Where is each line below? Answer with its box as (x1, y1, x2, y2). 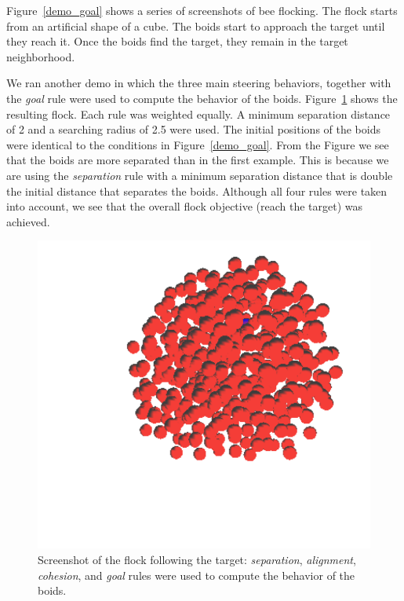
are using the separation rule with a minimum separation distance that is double (6, 167, 393, 183)
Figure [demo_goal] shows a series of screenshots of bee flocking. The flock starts (6, 2, 398, 18)
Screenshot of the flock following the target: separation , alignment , (38, 551, 356, 567)
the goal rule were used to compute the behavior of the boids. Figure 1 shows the (6, 90, 398, 106)
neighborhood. (6, 48, 75, 64)
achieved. (6, 213, 50, 229)
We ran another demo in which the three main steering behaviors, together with (6, 75, 391, 91)
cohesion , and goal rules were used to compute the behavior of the (38, 566, 355, 583)
